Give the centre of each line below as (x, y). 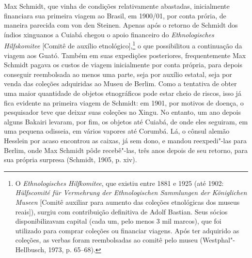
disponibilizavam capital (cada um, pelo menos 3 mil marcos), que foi (118, 221)
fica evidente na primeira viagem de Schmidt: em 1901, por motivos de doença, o (124, 102)
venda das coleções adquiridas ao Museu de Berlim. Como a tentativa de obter (120, 83)
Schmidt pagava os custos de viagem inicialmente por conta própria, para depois (123, 65)
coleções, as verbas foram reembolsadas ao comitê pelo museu (106, 240)
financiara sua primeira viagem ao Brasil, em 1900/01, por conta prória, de (115, 15)
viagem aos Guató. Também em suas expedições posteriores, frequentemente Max (125, 55)
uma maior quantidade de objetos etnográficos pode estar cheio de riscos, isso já (123, 93)
